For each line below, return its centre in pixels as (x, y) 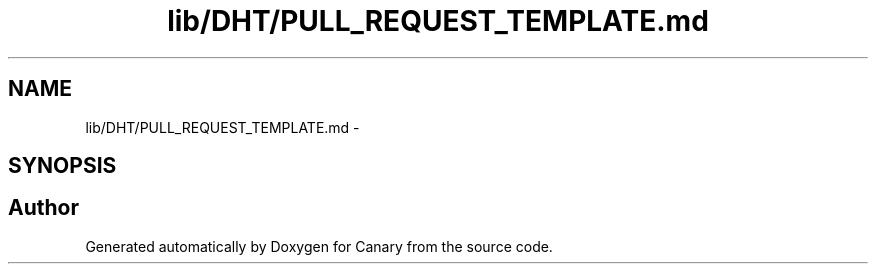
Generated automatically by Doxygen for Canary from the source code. (319, 246)
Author (43, 208)
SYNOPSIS (62, 166)
